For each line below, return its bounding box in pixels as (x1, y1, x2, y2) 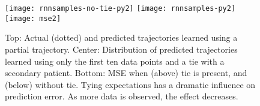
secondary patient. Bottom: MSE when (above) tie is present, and (5, 66, 247, 79)
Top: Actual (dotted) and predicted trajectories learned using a (5, 31, 238, 44)
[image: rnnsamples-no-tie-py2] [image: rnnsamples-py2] (5, 4, 236, 13)
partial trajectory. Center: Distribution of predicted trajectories (5, 43, 238, 55)
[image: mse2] (5, 14, 61, 23)
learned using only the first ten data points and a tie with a (5, 54, 225, 67)
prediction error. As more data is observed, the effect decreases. (5, 90, 238, 102)
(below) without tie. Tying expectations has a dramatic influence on (5, 78, 256, 90)
